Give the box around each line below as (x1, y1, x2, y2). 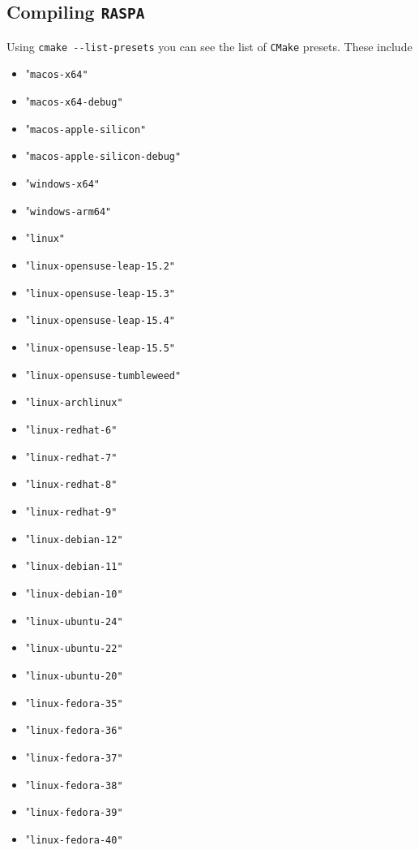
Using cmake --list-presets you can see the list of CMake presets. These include (6, 37, 413, 54)
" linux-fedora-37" (25, 748, 123, 765)
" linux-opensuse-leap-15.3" (25, 283, 176, 300)
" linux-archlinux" (25, 393, 123, 410)
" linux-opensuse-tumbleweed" (25, 365, 182, 382)
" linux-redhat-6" (25, 420, 118, 437)
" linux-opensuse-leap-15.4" (25, 311, 176, 328)
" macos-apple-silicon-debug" (25, 147, 182, 164)
